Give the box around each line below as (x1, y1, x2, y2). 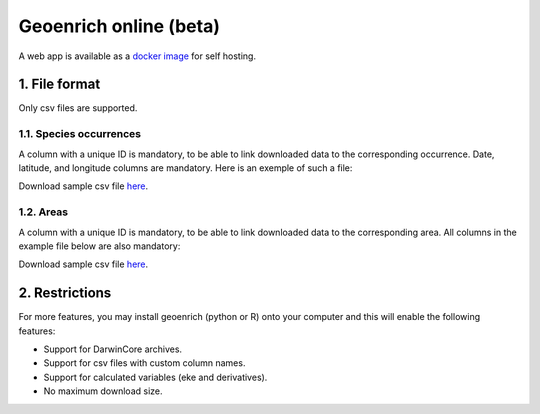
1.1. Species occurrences (18, 127, 142, 141)
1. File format (18, 76, 101, 93)
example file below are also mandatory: (18, 240, 181, 252)
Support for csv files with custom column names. (43, 357, 246, 369)
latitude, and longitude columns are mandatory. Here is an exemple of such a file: (18, 161, 353, 174)
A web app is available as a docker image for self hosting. (18, 50, 257, 62)
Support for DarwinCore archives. (43, 343, 183, 355)
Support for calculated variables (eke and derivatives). (43, 371, 268, 383)
